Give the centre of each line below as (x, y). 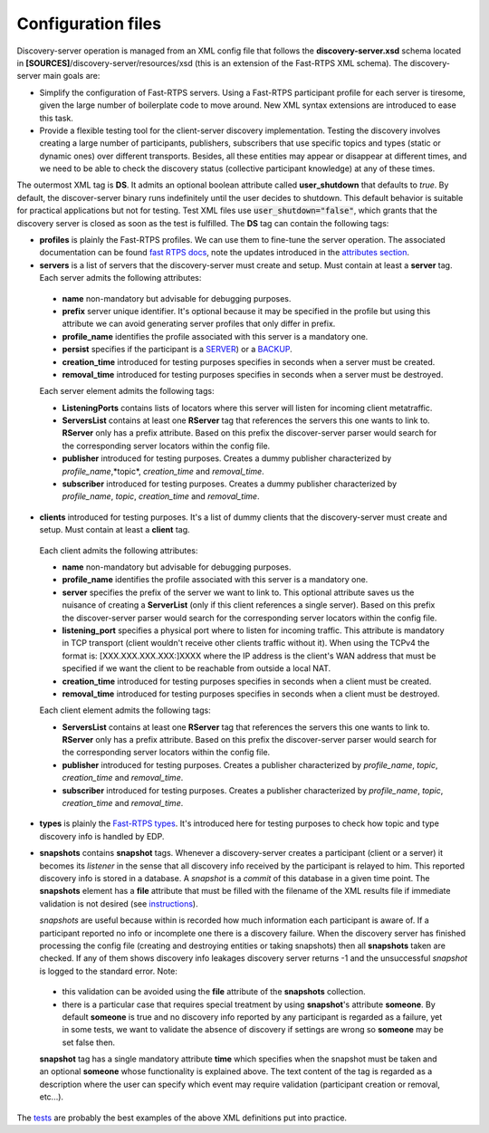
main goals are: (72, 76)
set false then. (89, 1042)
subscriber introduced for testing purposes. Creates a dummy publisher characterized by (230, 484)
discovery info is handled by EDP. (102, 836)
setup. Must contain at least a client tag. (115, 530)
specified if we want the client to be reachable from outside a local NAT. (197, 668)
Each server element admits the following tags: (127, 391)
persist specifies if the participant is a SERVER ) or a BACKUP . (177, 350)
